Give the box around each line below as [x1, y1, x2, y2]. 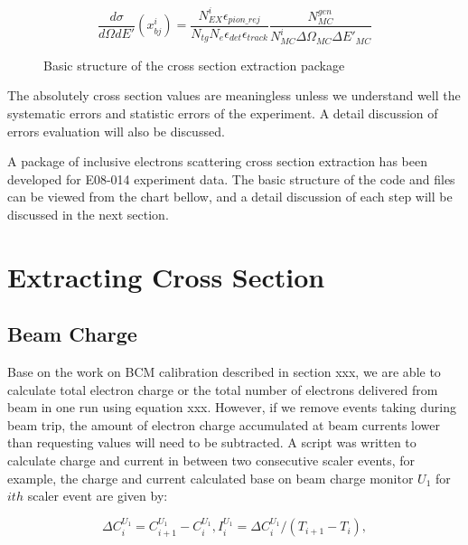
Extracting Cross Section [7, 258, 325, 295]
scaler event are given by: [27, 486, 168, 505]
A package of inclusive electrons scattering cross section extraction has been [7, 152, 427, 171]
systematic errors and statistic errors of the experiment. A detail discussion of [7, 103, 438, 122]
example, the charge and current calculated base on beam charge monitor [7, 468, 414, 487]
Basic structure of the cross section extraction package [43, 55, 345, 74]
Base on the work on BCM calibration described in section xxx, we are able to [7, 362, 441, 381]
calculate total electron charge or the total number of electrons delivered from [7, 380, 438, 399]
